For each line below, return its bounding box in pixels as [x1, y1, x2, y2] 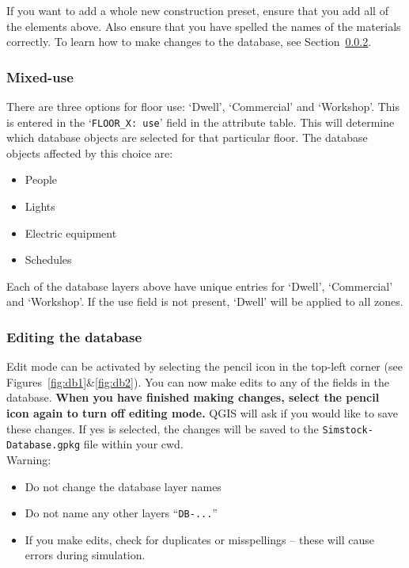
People [25, 171, 58, 188]
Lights [25, 198, 55, 215]
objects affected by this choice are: [6, 144, 173, 161]
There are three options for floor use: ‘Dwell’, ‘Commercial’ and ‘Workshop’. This [6, 98, 400, 114]
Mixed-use [6, 67, 74, 86]
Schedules [25, 251, 72, 268]
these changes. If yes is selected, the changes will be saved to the [6, 420, 319, 436]
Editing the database [6, 326, 142, 346]
